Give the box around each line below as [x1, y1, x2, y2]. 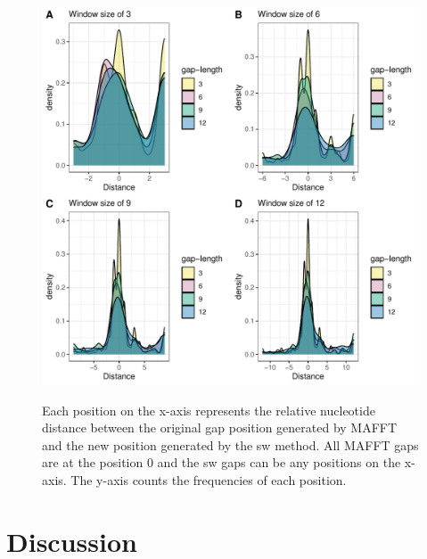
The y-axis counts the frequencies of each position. [70, 470, 347, 489]
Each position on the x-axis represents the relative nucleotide [42, 400, 375, 419]
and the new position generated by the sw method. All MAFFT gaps [42, 435, 419, 454]
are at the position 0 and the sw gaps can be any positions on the [42, 453, 401, 472]
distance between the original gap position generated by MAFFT [42, 418, 398, 437]
